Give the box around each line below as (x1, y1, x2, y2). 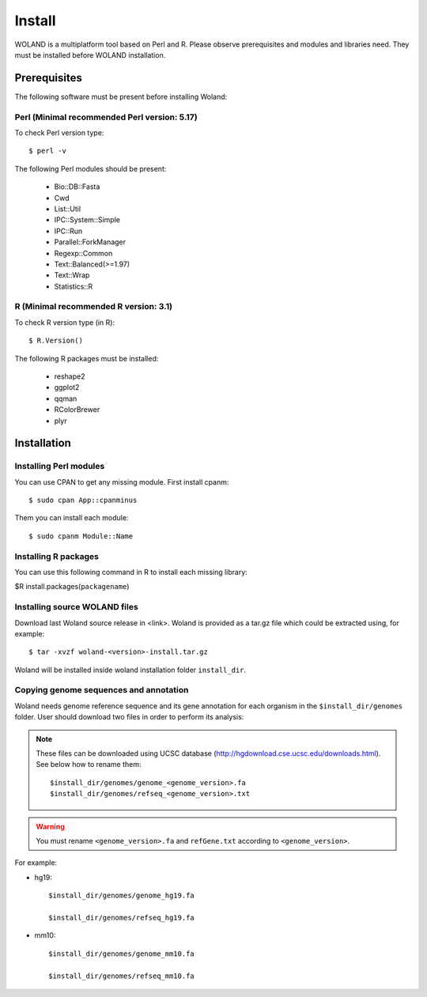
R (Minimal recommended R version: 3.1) (14, 301, 173, 312)
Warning (36, 821, 65, 831)
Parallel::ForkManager (54, 237, 127, 247)
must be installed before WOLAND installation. (14, 50, 166, 59)
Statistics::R (54, 281, 93, 291)
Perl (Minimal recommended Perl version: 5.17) (14, 111, 198, 123)
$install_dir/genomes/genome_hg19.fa (48, 891, 195, 901)
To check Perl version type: (14, 127, 104, 138)
